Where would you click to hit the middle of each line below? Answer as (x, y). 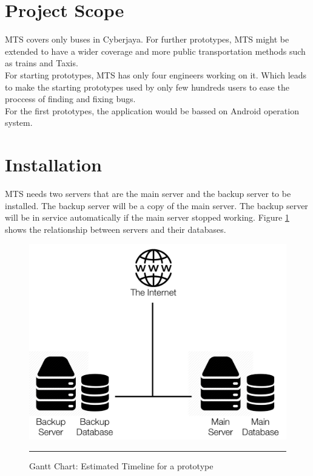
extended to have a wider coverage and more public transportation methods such (155, 51)
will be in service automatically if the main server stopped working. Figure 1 (147, 217)
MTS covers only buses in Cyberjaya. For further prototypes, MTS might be (147, 39)
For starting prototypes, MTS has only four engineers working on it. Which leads (156, 74)
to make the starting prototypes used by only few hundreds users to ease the (147, 87)
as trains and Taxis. (42, 63)
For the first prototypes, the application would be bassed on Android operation (152, 110)
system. (19, 122)
